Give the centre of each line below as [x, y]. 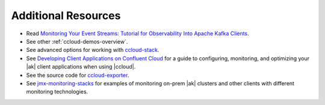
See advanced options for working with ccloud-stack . [93, 50]
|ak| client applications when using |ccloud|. [81, 67]
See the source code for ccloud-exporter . [78, 75]
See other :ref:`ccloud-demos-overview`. [77, 41]
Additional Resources [66, 16]
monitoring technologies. [57, 92]
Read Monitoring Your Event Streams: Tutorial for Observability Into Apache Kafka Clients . [138, 33]
